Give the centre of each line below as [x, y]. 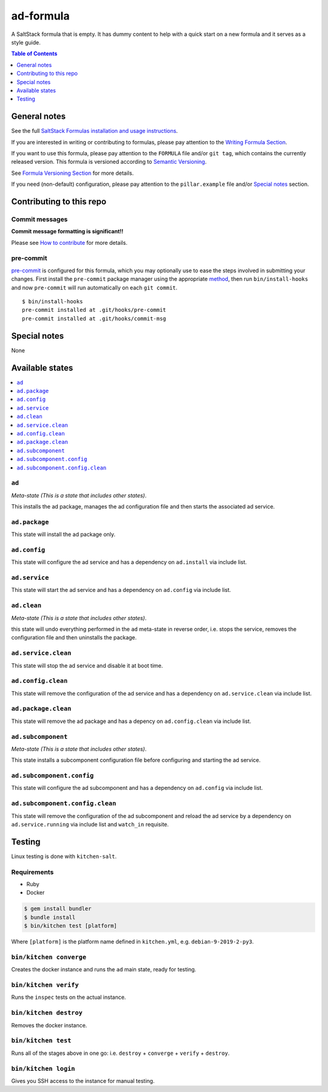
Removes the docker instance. [49, 1025]
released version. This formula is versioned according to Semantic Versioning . [109, 162]
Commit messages [39, 219]
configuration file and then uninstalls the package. [74, 638]
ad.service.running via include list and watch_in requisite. [90, 824]
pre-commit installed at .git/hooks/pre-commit [94, 310]
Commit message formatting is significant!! [67, 231]
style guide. [26, 42]
